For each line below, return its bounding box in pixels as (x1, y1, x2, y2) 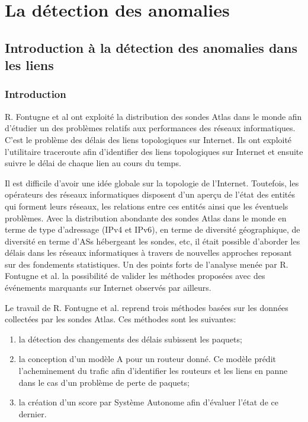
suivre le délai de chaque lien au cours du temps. (5, 157, 181, 169)
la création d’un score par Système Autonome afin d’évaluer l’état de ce (18, 396, 278, 408)
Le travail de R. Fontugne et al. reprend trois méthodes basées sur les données (5, 301, 288, 313)
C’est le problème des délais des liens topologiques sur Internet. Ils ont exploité (5, 133, 292, 145)
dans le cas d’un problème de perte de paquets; (18, 376, 190, 388)
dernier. (18, 407, 47, 420)
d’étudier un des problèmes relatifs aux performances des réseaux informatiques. (5, 122, 296, 134)
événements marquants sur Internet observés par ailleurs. (5, 281, 211, 294)
